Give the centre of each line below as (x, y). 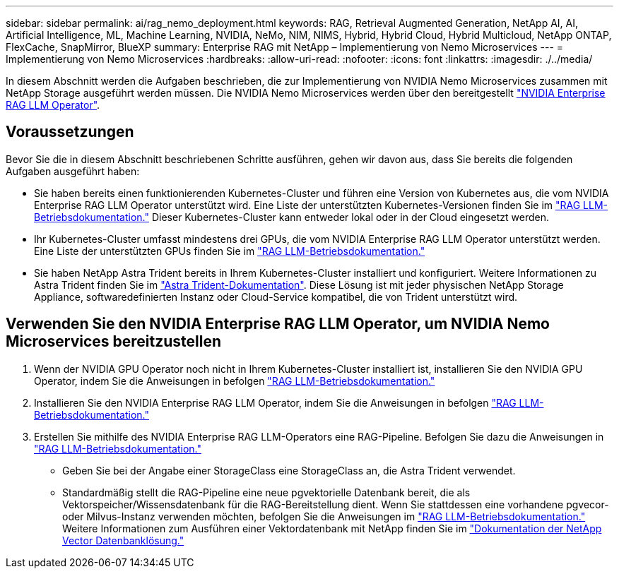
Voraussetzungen (70, 132)
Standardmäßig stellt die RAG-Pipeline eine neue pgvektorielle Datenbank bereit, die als (266, 492)
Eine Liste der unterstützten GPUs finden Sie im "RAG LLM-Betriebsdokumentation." (230, 251)
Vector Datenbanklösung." (123, 540)
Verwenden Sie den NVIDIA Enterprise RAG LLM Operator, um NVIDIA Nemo (278, 324)
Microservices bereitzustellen (114, 342)
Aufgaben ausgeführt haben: (73, 171)
